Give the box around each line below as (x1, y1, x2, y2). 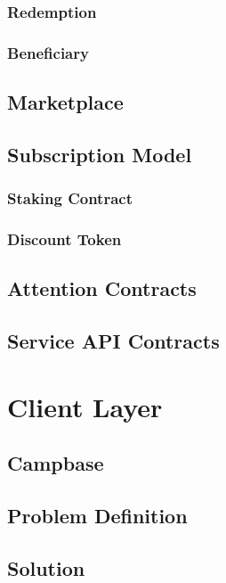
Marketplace (7, 88, 124, 116)
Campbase (7, 449, 104, 477)
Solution (7, 554, 85, 581)
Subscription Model (7, 140, 192, 168)
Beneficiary (7, 41, 89, 63)
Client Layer (7, 388, 163, 424)
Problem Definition (7, 502, 188, 530)
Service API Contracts (7, 327, 220, 355)
